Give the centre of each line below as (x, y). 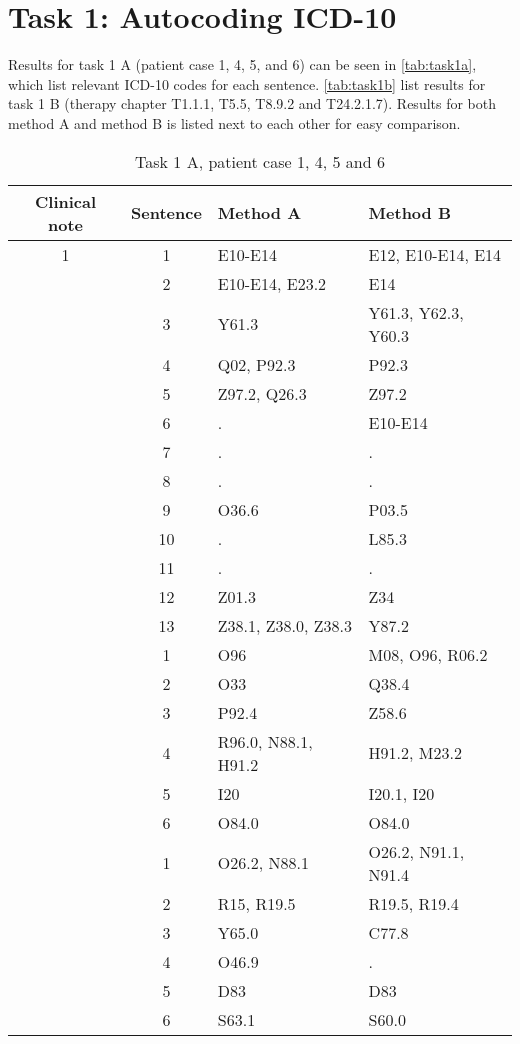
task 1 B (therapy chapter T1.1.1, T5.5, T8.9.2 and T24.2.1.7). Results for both (252, 103)
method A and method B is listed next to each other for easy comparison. (234, 122)
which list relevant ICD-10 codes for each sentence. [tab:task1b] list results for (247, 83)
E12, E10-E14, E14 (435, 254)
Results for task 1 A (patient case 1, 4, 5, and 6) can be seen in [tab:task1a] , (242, 64)
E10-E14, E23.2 (272, 283)
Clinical (65, 201)
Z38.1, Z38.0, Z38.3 (285, 625)
